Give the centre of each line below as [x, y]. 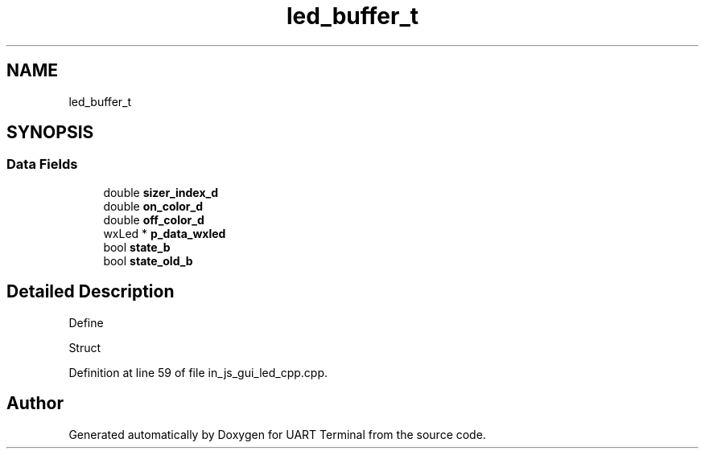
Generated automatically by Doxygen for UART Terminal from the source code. [277, 434]
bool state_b [137, 247]
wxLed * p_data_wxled [165, 233]
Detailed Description [91, 292]
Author [35, 404]
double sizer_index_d [161, 192]
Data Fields [42, 164]
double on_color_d [153, 206]
